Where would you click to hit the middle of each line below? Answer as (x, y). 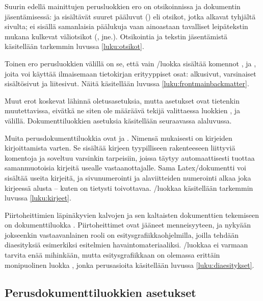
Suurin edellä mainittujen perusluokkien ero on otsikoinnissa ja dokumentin (123, 6)
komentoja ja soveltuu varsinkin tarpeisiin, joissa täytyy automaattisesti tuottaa (130, 157)
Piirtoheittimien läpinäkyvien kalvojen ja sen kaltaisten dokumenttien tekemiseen (132, 215)
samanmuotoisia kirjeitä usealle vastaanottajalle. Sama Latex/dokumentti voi (125, 168)
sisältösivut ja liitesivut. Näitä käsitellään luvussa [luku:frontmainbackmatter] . (127, 83)
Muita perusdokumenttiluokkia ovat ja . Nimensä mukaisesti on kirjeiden (119, 137)
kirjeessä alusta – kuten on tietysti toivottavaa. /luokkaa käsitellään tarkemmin (129, 187)
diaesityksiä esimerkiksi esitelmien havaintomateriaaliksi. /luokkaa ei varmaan (126, 245)
